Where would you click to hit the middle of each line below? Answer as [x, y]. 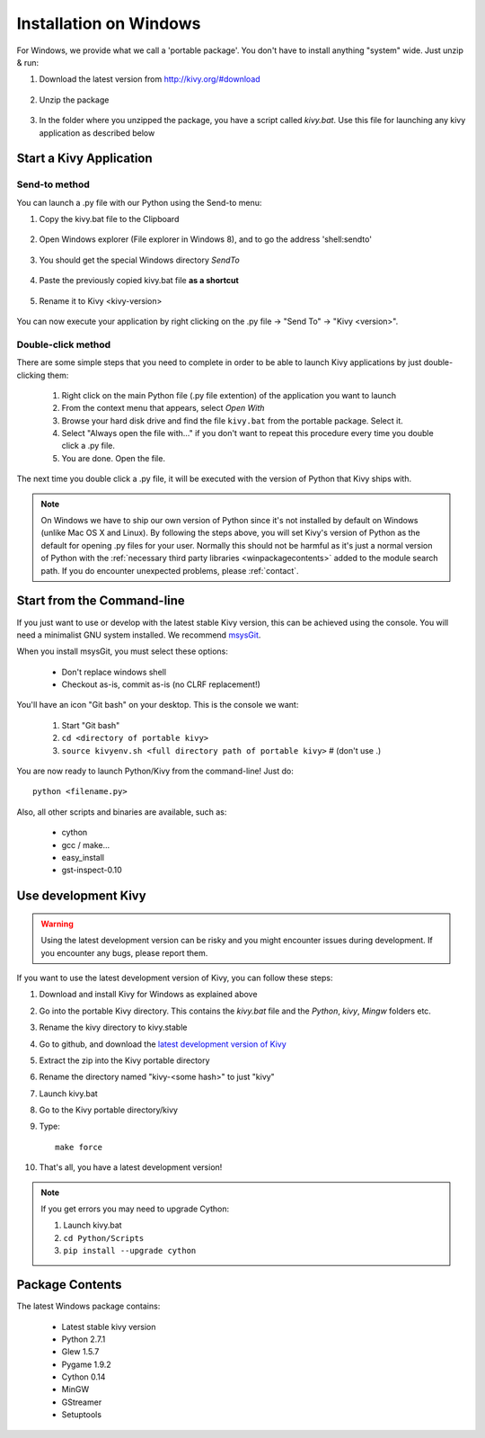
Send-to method [53, 184]
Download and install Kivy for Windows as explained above [148, 995]
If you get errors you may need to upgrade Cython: [135, 1209]
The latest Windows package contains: [88, 1306]
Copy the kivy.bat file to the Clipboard [109, 219]
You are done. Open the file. [114, 458]
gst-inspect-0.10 [92, 870]
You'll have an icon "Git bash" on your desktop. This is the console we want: [158, 705]
